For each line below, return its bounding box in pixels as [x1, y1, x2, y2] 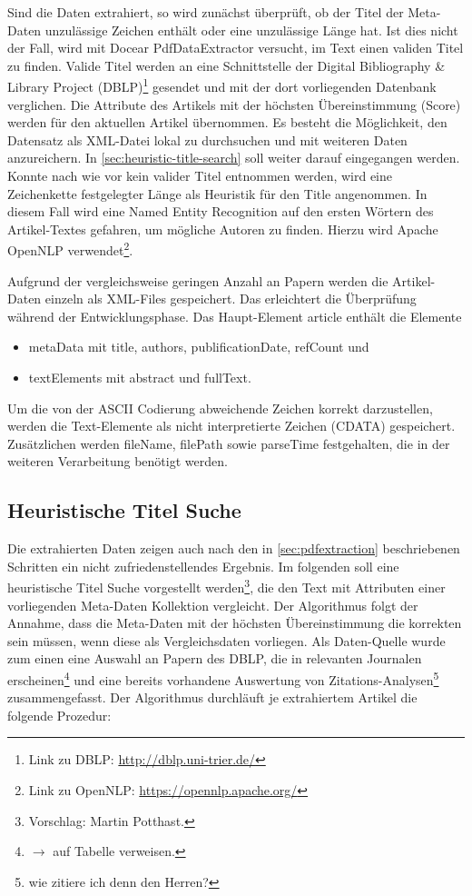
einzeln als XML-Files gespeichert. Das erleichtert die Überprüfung [44, 289, 417, 308]
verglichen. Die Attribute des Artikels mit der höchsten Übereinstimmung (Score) [7, 95, 461, 114]
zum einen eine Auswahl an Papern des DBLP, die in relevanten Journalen [7, 649, 422, 668]
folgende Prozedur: [7, 705, 112, 724]
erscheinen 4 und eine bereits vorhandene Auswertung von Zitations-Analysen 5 [7, 667, 439, 689]
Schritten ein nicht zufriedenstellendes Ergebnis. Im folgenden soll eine [7, 556, 399, 575]
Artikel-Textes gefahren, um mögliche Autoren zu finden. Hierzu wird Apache [7, 219, 438, 238]
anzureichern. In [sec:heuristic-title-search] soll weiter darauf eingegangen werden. [7, 148, 460, 167]
